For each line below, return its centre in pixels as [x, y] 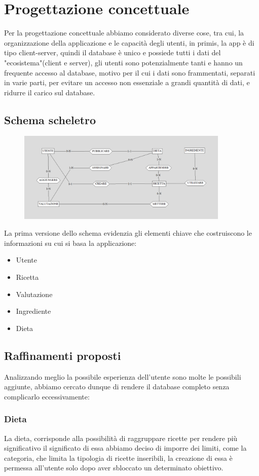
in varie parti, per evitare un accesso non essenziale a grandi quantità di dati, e [127, 82]
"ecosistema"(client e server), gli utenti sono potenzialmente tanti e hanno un [123, 62]
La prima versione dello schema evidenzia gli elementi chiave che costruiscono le [128, 233]
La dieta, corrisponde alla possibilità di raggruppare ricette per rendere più [121, 438]
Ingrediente [33, 311]
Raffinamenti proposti [63, 355]
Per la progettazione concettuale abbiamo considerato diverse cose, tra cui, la [124, 33]
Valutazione [34, 294]
